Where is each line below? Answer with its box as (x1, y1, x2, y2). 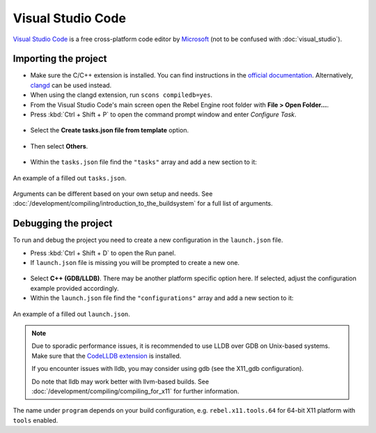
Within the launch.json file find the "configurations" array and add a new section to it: (30, 294, 294, 303)
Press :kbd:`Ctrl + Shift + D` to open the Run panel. (30, 248, 176, 257)
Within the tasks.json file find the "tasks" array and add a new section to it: (30, 158, 258, 167)
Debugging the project (13, 218, 113, 229)
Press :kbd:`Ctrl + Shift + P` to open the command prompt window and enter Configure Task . (30, 110, 297, 119)
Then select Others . (30, 142, 88, 150)
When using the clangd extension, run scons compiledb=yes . (30, 91, 212, 99)
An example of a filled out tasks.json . (13, 174, 127, 182)
